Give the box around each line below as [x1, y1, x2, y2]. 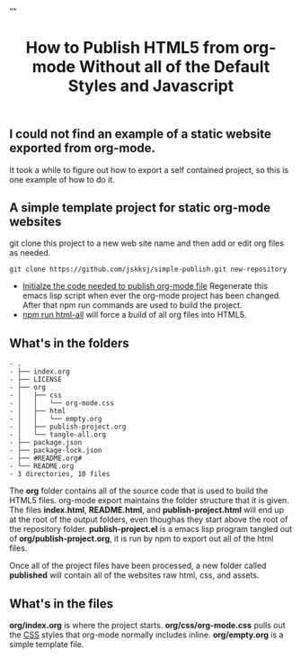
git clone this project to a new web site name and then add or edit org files [9, 238, 285, 248]
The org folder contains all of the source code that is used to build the [9, 485, 269, 496]
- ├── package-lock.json [9, 446, 102, 455]
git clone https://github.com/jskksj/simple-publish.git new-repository [9, 265, 288, 275]
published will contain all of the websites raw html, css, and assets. [9, 570, 260, 581]
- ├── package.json [9, 438, 83, 447]
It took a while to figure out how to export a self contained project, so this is [9, 164, 289, 176]
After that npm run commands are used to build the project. [22, 300, 243, 311]
